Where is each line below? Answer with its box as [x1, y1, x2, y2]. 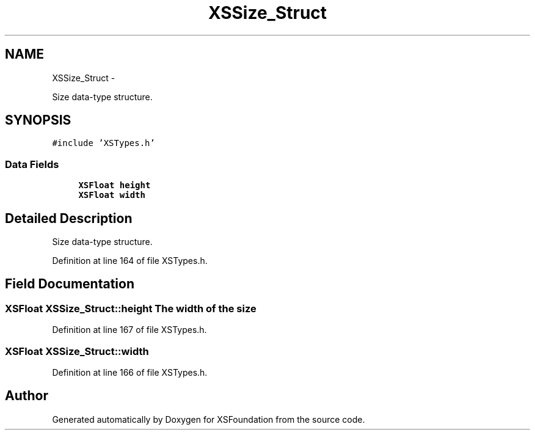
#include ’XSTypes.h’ [52, 138, 155, 148]
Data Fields [5, 158, 59, 170]
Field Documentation [5, 276, 134, 292]
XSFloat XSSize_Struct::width [5, 345, 149, 357]
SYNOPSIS [5, 112, 71, 128]
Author [5, 388, 48, 404]
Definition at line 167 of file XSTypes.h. [52, 324, 207, 335]
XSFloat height [78, 180, 151, 191]
